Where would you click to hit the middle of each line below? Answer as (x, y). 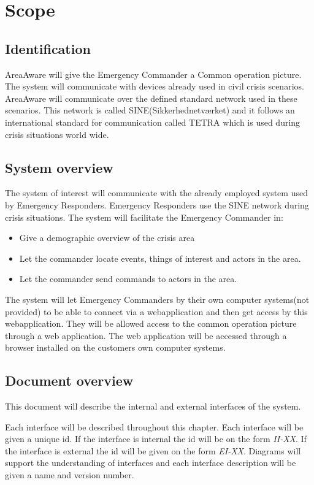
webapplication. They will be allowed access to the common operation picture (151, 323)
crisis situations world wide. (57, 134)
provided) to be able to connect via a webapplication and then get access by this (156, 311)
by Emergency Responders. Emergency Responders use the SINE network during (157, 204)
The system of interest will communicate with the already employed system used (156, 193)
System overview (59, 167)
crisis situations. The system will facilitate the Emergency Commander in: (144, 217)
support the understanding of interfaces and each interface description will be (151, 463)
